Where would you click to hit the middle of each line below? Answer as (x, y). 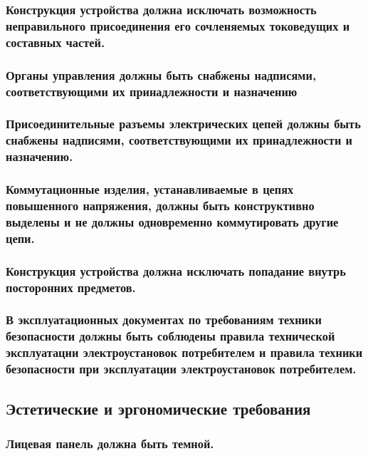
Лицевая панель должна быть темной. (110, 443)
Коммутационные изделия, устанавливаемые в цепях (150, 189)
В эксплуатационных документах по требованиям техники (164, 320)
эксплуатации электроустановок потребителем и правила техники (184, 352)
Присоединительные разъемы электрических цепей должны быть (183, 124)
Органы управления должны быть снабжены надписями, (161, 74)
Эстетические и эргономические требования (158, 408)
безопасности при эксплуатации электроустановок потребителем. (181, 369)
